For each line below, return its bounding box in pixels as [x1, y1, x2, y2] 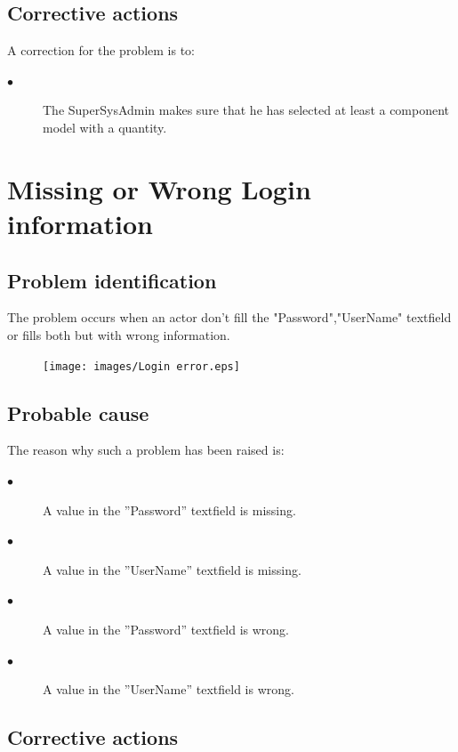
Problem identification [7, 266, 217, 294]
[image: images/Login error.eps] [43, 360, 240, 373]
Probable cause [7, 399, 149, 426]
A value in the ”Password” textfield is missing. [43, 500, 296, 519]
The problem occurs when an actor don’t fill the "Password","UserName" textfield [7, 308, 452, 327]
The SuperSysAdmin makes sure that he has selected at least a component [43, 101, 450, 119]
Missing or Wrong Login [7, 170, 311, 206]
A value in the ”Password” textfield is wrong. [43, 619, 289, 638]
